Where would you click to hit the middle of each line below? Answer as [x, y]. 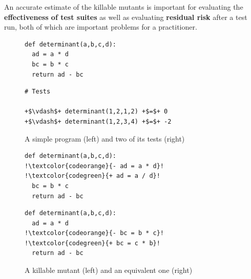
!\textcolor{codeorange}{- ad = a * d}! [95, 166]
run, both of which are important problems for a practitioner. [101, 27]
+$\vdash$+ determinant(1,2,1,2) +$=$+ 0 [96, 112]
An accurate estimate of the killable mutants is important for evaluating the [124, 7]
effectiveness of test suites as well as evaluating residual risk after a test [126, 17]
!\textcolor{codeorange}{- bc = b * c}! [95, 233]
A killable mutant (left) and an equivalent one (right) [109, 270]
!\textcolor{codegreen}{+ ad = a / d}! [92, 176]
